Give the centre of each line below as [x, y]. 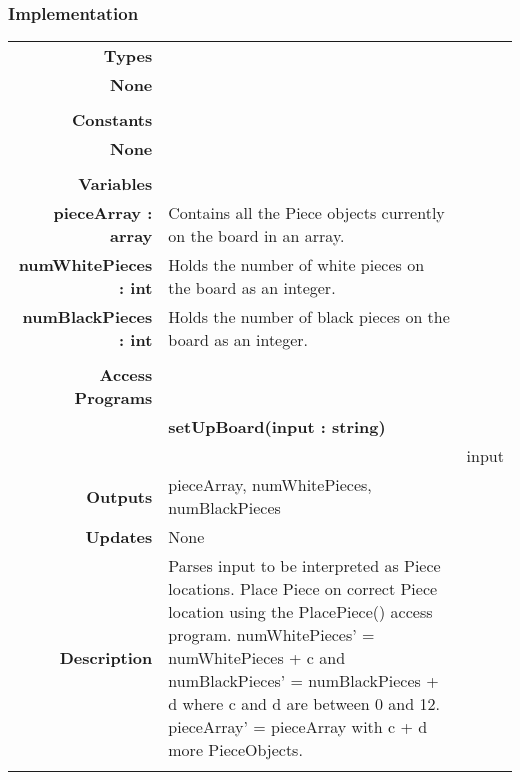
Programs [113, 398]
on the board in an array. [256, 236]
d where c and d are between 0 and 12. [304, 704]
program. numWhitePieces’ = [271, 635]
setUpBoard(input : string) [277, 427]
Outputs [119, 496]
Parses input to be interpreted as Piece [304, 566]
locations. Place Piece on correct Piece [303, 589]
